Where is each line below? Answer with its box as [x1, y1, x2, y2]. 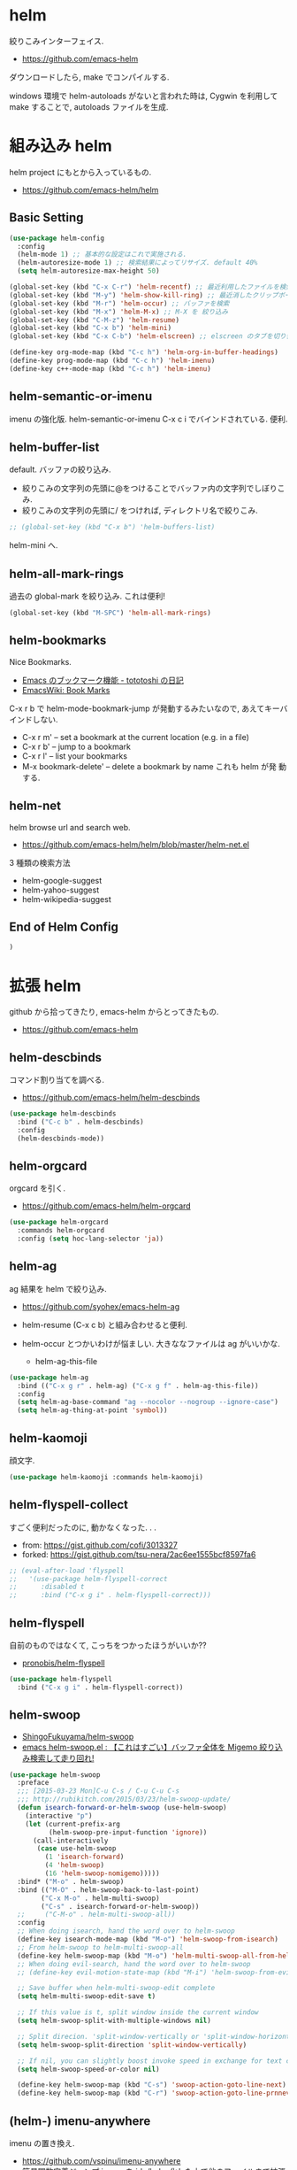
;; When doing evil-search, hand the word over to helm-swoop [17, 1959, 251, 1968]
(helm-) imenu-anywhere [9, 2113, 151, 2128]
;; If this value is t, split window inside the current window [17, 2008, 259, 2017]
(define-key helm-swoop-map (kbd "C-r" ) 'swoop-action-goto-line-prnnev [17, 2089, 291, 2098]
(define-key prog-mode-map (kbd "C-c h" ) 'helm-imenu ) [9, 356, 216, 366]
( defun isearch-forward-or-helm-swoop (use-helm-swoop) [17, 1803, 227, 1812]
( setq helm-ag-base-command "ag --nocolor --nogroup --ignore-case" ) [17, 1398, 278, 1407]
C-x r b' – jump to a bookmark [21, 741, 131, 752]
